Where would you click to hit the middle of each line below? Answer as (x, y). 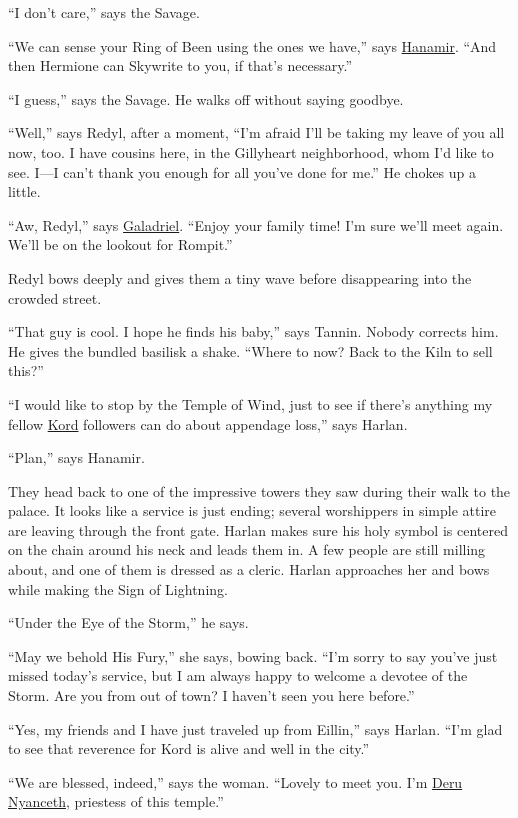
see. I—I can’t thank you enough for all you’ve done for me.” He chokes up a (242, 171)
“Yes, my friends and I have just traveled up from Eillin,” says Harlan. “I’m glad (255, 728)
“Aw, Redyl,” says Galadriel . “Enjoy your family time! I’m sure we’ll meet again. (256, 224)
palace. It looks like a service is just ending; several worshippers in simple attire (252, 510)
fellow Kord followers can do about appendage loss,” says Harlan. (208, 423)
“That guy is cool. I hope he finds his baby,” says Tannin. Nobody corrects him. (253, 331)
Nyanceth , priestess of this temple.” (116, 801)
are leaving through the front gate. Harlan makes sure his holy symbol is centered (258, 529)
